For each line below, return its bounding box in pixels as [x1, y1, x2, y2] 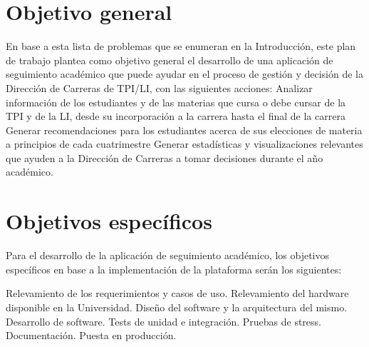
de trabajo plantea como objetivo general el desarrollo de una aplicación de [6, 52, 333, 67]
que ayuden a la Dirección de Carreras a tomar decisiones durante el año [6, 150, 323, 165]
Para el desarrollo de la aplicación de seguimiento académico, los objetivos [6, 248, 330, 263]
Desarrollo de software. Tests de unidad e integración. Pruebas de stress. [6, 313, 321, 328]
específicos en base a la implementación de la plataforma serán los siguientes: [6, 261, 342, 276]
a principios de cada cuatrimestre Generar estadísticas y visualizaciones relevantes [6, 136, 363, 151]
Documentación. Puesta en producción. [6, 328, 177, 343]
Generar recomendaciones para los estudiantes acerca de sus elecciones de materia [6, 122, 363, 137]
